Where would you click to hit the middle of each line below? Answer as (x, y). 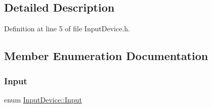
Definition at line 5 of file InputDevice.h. (67, 29)
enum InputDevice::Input (43, 99)
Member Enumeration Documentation (106, 56)
